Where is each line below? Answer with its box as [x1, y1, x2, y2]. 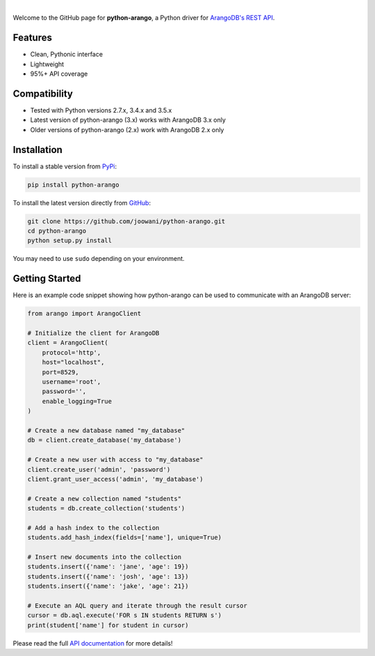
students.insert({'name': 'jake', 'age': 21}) [27, 582, 189, 591]
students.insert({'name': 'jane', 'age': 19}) [27, 563, 189, 570]
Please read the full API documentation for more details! [12, 639, 173, 647]
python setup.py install [27, 237, 112, 245]
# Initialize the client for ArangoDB [27, 329, 160, 337]
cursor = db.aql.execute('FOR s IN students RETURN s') [27, 611, 222, 619]
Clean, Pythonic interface [30, 50, 103, 58]
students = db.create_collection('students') [27, 504, 185, 513]
